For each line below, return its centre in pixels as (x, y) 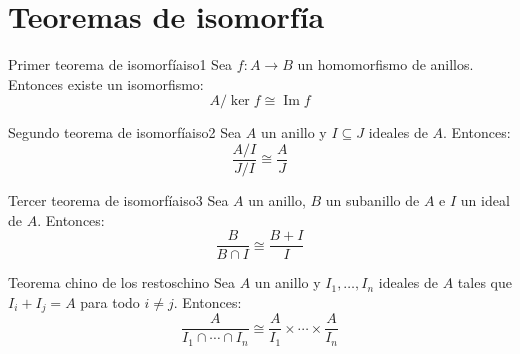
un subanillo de (372, 199)
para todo (110, 301)
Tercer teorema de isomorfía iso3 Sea (118, 199)
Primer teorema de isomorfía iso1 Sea (120, 64)
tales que (484, 282)
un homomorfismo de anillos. (385, 64)
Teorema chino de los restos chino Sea (122, 282)
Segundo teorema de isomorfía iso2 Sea (125, 132)
